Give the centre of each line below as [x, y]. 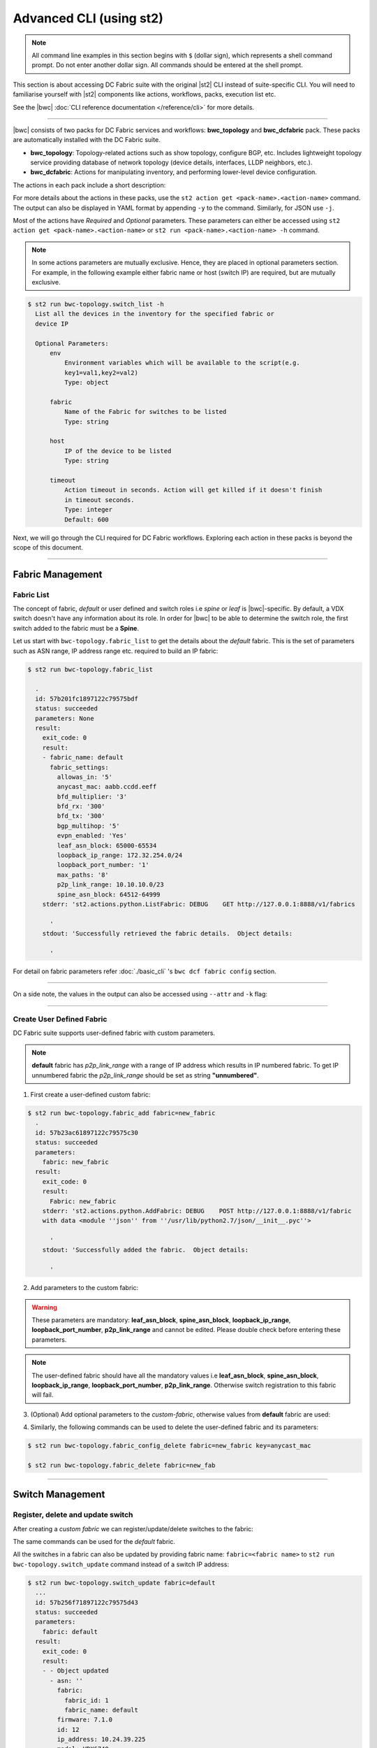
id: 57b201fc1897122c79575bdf [87, 699]
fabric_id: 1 [87, 1700]
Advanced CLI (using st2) [88, 18]
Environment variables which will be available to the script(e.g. [182, 363]
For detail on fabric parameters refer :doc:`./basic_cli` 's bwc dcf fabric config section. [145, 971]
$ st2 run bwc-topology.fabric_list [90, 669]
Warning [44, 1307]
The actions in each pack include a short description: [89, 185]
